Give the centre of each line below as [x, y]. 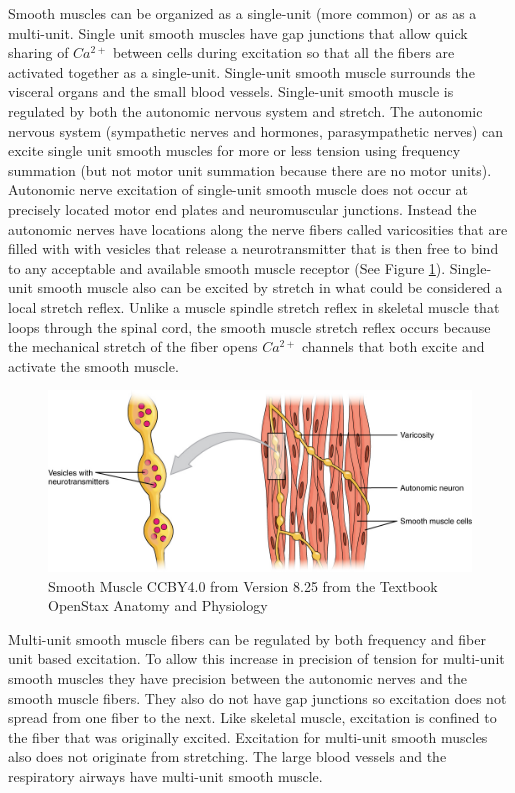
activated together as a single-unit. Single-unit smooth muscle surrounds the [241, 71]
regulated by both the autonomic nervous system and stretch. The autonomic [245, 110]
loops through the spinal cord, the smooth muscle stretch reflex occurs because [249, 326]
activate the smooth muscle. [93, 365]
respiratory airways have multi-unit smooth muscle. [165, 776]
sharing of [38, 52]
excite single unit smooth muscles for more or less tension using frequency [234, 150]
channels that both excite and [393, 346]
